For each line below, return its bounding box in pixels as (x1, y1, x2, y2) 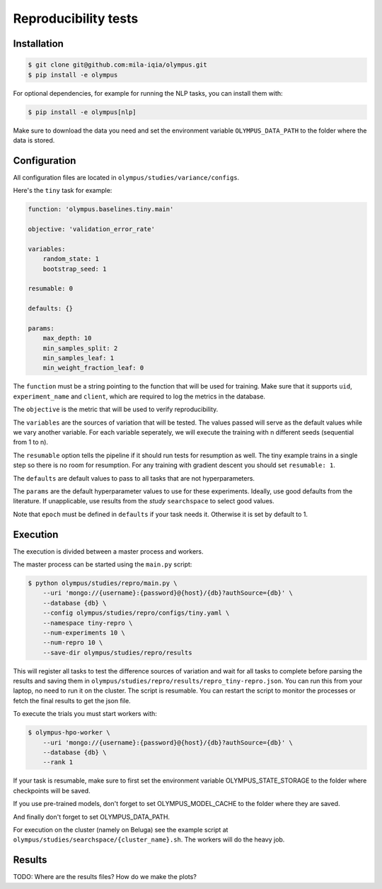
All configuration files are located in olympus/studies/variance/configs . (13, 173, 240, 181)
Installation (13, 38, 64, 50)
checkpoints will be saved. (13, 786, 91, 795)
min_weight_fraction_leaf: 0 (42, 364, 144, 372)
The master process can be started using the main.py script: (13, 560, 192, 569)
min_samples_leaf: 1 (42, 354, 115, 362)
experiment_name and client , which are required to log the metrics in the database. (13, 392, 265, 401)
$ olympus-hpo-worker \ (28, 729, 111, 737)
